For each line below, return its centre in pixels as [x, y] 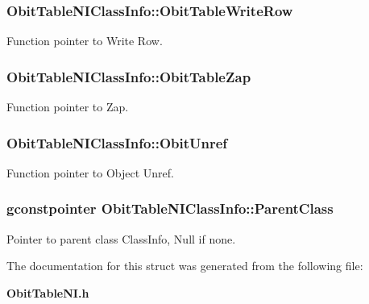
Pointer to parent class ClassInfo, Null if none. [121, 238]
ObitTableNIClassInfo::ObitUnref [117, 142]
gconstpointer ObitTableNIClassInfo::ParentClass [170, 208]
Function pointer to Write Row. [85, 41]
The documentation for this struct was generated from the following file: [185, 266]
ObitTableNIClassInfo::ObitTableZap [129, 76]
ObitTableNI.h [48, 292]
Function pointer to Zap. [68, 107]
